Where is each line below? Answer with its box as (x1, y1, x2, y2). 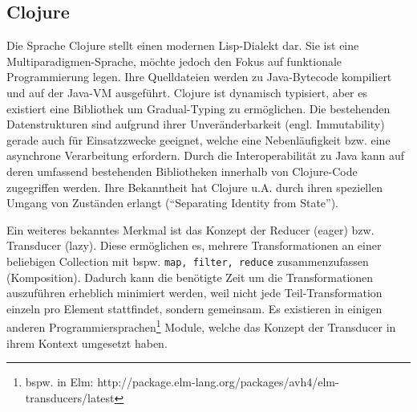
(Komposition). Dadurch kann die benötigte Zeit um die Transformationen (6, 268, 374, 285)
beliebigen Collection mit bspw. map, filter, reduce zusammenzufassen (6, 252, 369, 269)
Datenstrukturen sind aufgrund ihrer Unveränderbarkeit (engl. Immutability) (6, 116, 385, 133)
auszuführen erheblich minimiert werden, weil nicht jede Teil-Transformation (6, 284, 383, 301)
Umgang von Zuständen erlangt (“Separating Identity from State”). (6, 194, 339, 211)
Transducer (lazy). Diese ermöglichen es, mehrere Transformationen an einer (6, 237, 382, 254)
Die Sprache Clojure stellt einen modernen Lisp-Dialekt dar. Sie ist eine (6, 37, 359, 54)
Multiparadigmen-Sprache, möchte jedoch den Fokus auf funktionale (6, 52, 342, 69)
